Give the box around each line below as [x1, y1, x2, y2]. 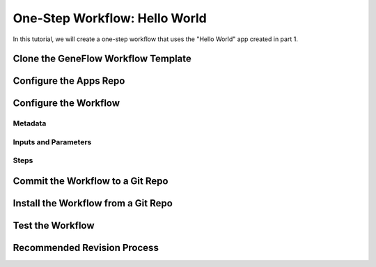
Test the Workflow [13, 220, 95, 231]
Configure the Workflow [13, 98, 120, 109]
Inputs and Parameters [13, 137, 92, 146]
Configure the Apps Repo [13, 75, 125, 87]
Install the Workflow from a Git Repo [13, 197, 173, 209]
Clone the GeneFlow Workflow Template [13, 53, 191, 65]
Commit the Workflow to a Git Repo [13, 175, 169, 188]
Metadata [13, 119, 47, 128]
